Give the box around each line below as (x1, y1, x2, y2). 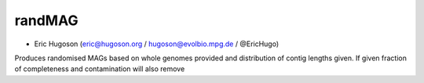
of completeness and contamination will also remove (14, 64, 185, 74)
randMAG (14, 12, 79, 29)
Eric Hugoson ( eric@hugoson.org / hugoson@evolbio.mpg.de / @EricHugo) (34, 39, 280, 49)
